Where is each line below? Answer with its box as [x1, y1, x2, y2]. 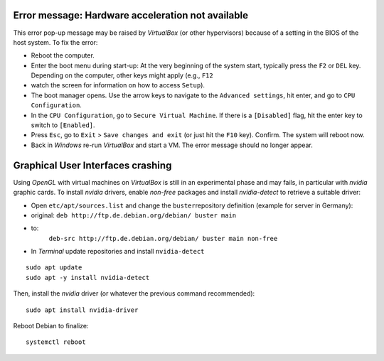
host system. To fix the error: [13, 38, 98, 46]
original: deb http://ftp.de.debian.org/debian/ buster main [31, 210, 237, 220]
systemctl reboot [26, 338, 86, 346]
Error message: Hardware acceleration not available [13, 9, 249, 21]
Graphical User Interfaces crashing [13, 159, 172, 171]
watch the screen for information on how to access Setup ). [31, 81, 206, 90]
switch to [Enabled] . [31, 121, 95, 129]
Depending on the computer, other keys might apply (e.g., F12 [31, 71, 213, 80]
